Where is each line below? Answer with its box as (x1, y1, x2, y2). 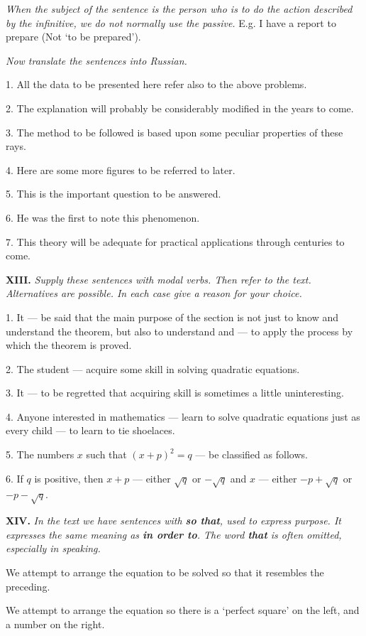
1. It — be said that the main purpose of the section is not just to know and (6, 309, 339, 324)
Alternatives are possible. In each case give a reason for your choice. (6, 286, 302, 301)
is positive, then (34, 470, 104, 485)
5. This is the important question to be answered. (6, 186, 221, 201)
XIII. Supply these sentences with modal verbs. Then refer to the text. (6, 271, 311, 286)
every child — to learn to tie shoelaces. (6, 423, 175, 438)
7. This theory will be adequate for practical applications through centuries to (6, 234, 345, 249)
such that (86, 447, 127, 462)
